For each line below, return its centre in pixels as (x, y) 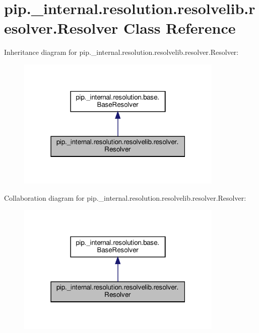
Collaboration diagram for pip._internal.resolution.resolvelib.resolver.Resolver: (125, 197)
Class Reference (180, 28)
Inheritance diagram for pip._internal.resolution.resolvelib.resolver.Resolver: (121, 52)
